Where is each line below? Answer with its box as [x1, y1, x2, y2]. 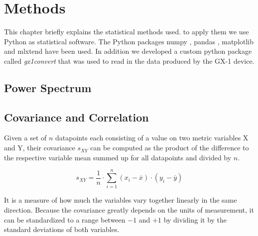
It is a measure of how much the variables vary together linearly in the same [4, 195, 237, 205]
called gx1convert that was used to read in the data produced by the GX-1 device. [4, 55, 255, 66]
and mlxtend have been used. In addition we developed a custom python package [4, 46, 252, 56]
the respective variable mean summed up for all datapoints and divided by [4, 152, 232, 162]
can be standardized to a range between [4, 214, 126, 225]
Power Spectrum [4, 80, 92, 95]
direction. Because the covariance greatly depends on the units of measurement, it [4, 204, 254, 215]
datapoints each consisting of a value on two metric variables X [55, 132, 249, 143]
